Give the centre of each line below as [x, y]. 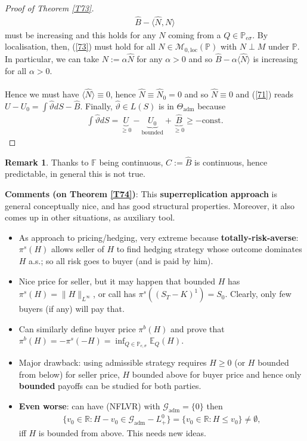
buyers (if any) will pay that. [72, 309]
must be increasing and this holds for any [80, 34]
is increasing [275, 59]
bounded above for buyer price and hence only [217, 374]
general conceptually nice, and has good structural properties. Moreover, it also [150, 205]
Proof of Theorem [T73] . [49, 8]
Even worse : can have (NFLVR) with [89, 406]
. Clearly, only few [258, 294]
